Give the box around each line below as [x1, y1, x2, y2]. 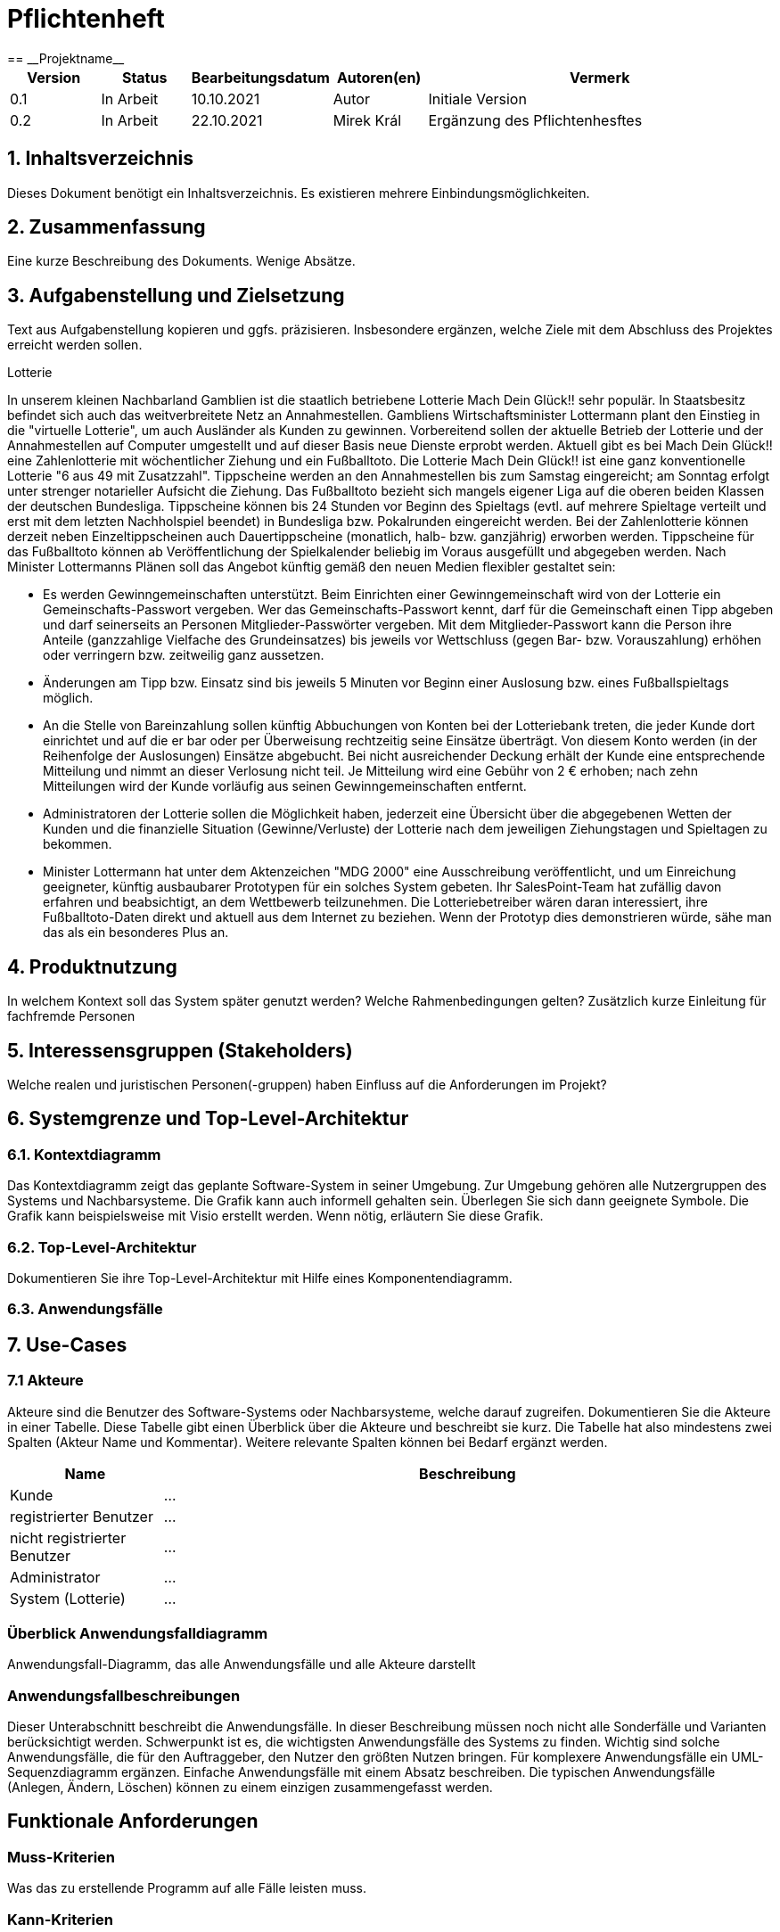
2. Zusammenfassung [7, 216, 206, 239]
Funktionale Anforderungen [7, 1810, 259, 1833]
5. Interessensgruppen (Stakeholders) [7, 1039, 353, 1062]
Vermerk [570, 68, 630, 86]
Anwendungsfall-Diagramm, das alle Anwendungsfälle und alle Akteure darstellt [7, 1657, 476, 1673]
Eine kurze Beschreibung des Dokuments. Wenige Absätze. [7, 253, 356, 269]
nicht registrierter [10, 1528, 127, 1547]
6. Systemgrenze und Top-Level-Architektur [7, 1107, 409, 1130]
